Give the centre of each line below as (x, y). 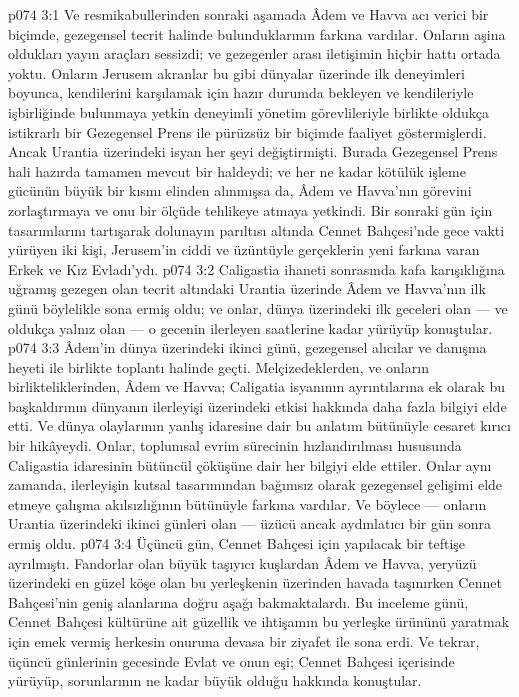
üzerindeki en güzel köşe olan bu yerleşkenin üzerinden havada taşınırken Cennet (255, 582)
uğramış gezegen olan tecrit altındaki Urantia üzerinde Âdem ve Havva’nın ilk (247, 288)
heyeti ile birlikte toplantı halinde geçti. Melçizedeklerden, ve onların (218, 366)
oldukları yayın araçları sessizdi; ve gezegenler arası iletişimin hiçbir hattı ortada (254, 53)
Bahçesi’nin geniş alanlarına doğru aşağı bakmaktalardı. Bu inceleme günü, (238, 601)
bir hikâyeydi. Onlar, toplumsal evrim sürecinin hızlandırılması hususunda (235, 445)
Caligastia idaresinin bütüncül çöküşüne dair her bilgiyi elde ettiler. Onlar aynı (250, 464)
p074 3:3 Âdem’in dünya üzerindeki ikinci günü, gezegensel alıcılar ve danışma (247, 347)
